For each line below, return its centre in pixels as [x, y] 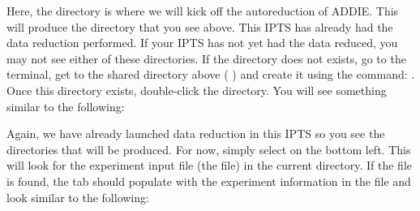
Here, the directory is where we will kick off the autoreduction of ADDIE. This [203, 11]
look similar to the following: [78, 197]
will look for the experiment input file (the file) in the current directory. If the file [209, 165]
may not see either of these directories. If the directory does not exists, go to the [206, 58]
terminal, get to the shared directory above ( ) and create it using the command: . [211, 74]
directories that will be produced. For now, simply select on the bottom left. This [209, 149]
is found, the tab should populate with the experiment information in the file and [209, 181]
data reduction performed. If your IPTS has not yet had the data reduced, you [202, 43]
